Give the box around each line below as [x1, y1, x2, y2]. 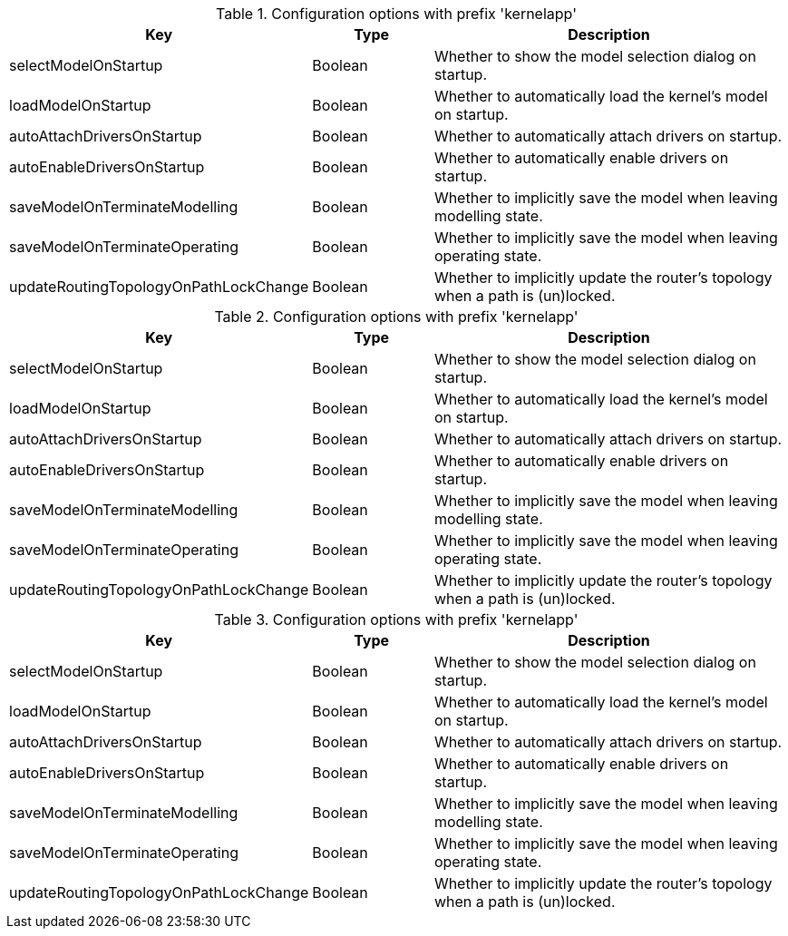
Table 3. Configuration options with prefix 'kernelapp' [214, 610, 579, 629]
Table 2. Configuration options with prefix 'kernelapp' [214, 307, 579, 326]
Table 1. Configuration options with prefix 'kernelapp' [216, 5, 577, 23]
